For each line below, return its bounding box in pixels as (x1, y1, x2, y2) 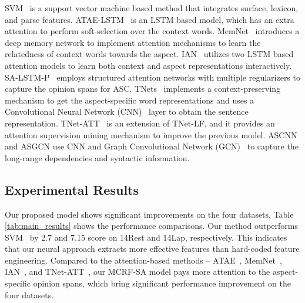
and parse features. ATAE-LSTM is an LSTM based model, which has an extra (5, 13, 294, 25)
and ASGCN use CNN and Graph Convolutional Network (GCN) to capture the (5, 140, 299, 152)
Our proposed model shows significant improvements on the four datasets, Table (5, 208, 294, 220)
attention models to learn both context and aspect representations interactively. (5, 59, 292, 71)
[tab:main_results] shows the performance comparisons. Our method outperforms (5, 219, 299, 232)
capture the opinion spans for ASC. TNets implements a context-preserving (5, 82, 281, 95)
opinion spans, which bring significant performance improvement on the (33, 277, 291, 289)
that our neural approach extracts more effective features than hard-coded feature (5, 242, 300, 255)
